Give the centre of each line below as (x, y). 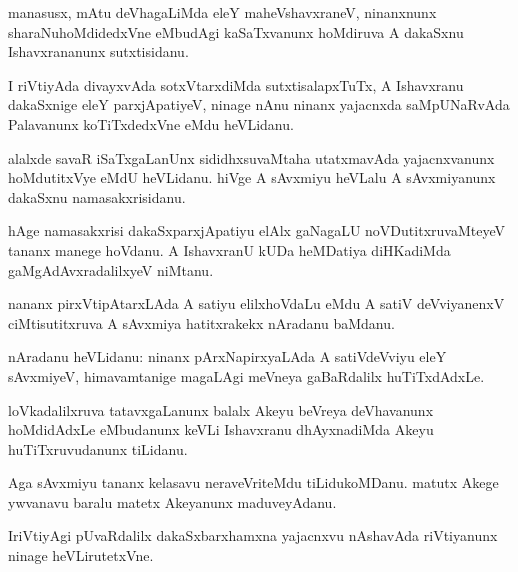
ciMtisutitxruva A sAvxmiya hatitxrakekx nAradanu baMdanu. (201, 322)
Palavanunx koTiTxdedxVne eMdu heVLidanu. (151, 123)
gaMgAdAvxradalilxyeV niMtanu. (111, 269)
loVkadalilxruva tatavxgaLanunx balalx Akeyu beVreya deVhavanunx (221, 409)
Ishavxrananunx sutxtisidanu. (98, 51)
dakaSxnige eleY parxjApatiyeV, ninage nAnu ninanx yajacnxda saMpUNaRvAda (259, 104)
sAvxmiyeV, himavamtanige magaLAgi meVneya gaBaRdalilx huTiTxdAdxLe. (246, 375)
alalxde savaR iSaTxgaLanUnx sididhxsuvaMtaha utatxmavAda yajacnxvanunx (251, 157)
